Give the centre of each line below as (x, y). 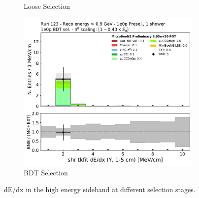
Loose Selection (47, 6)
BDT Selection (46, 173)
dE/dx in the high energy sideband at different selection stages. (100, 189)
